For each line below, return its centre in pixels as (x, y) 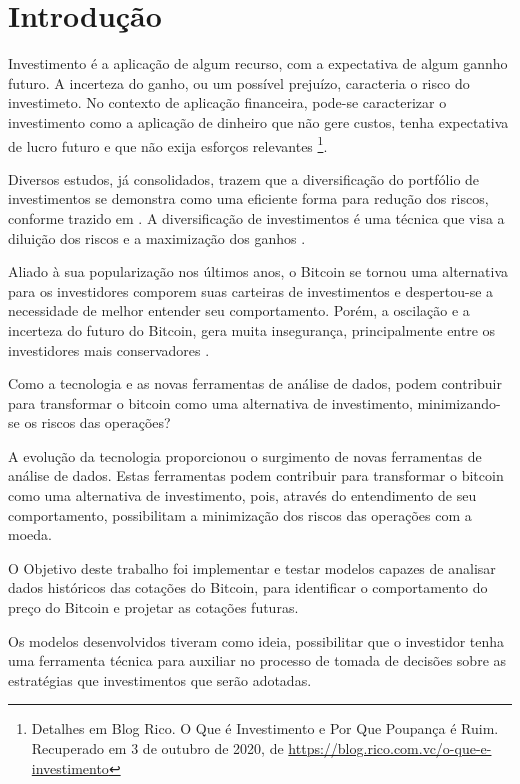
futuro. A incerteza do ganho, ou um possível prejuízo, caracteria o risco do (239, 82)
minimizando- (459, 402)
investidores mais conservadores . (109, 349)
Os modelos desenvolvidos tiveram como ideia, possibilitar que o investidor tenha (256, 640)
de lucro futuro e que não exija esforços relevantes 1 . (168, 144)
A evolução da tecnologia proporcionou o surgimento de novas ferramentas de (245, 455)
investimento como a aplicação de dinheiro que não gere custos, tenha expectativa (258, 121)
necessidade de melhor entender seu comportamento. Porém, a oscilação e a (239, 310)
